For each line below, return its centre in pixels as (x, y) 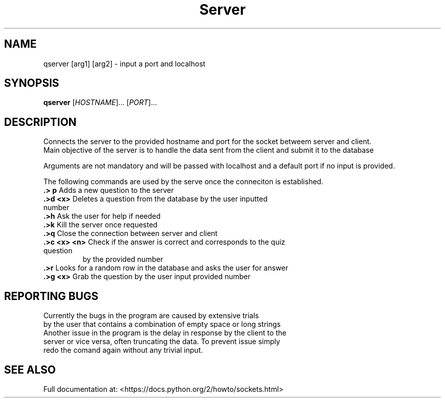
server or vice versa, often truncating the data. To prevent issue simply (162, 342)
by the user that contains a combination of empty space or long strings (162, 324)
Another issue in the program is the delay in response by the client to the (165, 333)
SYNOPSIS (32, 83)
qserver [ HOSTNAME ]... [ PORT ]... (100, 103)
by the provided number (123, 259)
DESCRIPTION (40, 122)
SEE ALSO (30, 370)
